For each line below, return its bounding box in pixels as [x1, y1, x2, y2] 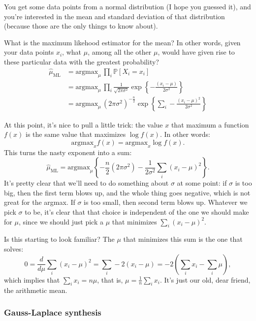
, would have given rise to [158, 47, 235, 57]
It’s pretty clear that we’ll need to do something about [4, 178, 169, 188]
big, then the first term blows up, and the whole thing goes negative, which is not [4, 187, 251, 197]
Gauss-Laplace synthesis [4, 306, 101, 318]
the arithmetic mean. [4, 285, 67, 295]
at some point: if [177, 178, 227, 188]
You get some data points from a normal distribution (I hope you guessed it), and [4, 1, 251, 11]
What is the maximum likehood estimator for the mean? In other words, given [4, 37, 241, 47]
